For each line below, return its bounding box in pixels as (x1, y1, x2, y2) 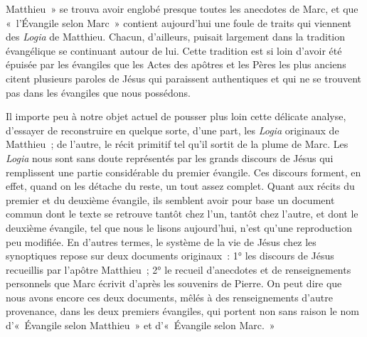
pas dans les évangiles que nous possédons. (6, 85, 191, 100)
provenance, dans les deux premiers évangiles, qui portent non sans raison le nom (6, 304, 359, 319)
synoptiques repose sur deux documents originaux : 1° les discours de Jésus (6, 248, 334, 263)
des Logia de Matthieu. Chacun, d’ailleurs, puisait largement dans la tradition (6, 29, 345, 44)
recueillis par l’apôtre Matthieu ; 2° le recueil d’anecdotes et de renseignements (6, 262, 351, 277)
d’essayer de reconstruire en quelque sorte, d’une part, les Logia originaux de (6, 122, 339, 137)
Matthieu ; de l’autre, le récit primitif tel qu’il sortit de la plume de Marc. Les (6, 137, 349, 151)
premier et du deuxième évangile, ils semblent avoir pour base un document (6, 192, 335, 207)
